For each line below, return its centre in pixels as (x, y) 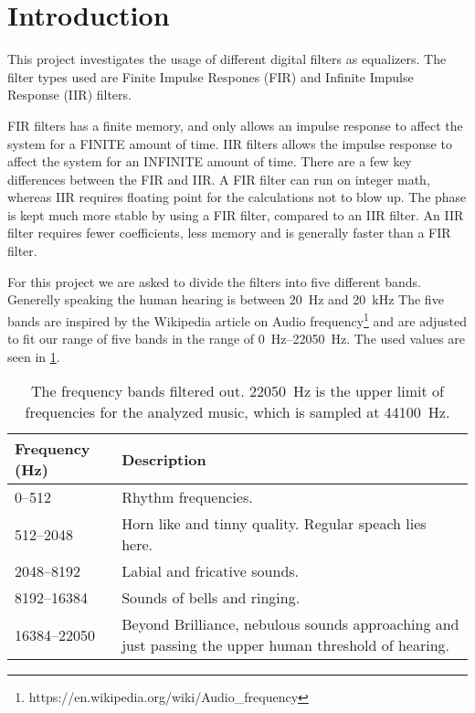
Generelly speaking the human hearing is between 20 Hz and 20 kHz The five (226, 299)
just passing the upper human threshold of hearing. (285, 645)
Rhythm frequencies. (187, 497)
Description (164, 459)
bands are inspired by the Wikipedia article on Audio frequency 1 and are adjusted (237, 319)
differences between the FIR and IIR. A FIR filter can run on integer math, (219, 179)
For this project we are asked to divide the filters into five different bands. (214, 281)
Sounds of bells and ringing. (211, 598)
